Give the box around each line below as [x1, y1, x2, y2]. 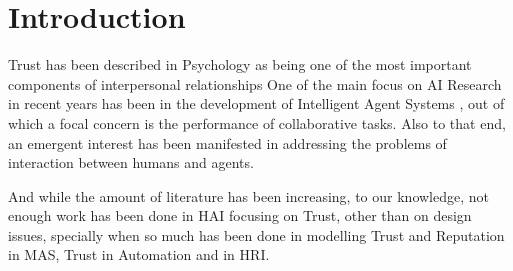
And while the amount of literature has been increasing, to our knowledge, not [8, 185, 489, 206]
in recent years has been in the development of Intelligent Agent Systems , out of [8, 93, 505, 114]
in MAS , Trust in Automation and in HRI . [8, 244, 270, 265]
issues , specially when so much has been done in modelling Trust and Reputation [8, 224, 505, 245]
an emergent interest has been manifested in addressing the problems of [8, 132, 447, 153]
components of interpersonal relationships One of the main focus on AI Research [8, 73, 502, 94]
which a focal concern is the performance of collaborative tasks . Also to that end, [8, 112, 506, 133]
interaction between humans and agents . [8, 152, 254, 173]
